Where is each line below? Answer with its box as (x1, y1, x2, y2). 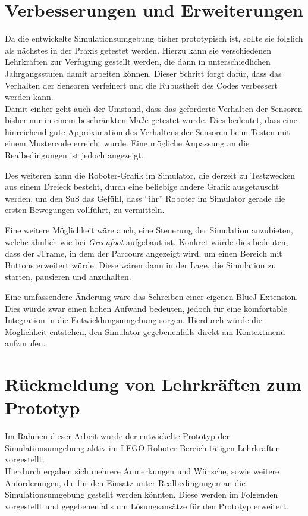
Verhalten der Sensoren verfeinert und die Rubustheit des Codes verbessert (5, 79, 278, 91)
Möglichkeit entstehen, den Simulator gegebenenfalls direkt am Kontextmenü (5, 325, 285, 337)
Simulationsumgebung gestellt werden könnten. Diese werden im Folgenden (5, 488, 278, 501)
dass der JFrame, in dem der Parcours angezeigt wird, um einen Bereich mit (5, 247, 282, 259)
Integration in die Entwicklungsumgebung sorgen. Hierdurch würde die (5, 314, 263, 326)
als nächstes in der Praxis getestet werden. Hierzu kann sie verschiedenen (5, 43, 272, 56)
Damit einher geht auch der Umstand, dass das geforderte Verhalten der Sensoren (5, 102, 303, 114)
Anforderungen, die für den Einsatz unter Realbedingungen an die (5, 476, 246, 489)
